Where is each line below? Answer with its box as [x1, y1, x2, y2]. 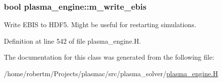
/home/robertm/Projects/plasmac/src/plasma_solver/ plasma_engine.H [4, 68, 218, 78]
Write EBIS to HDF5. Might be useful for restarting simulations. [4, 19, 196, 30]
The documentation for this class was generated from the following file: [4, 52, 214, 62]
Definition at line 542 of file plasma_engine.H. [4, 35, 141, 46]
